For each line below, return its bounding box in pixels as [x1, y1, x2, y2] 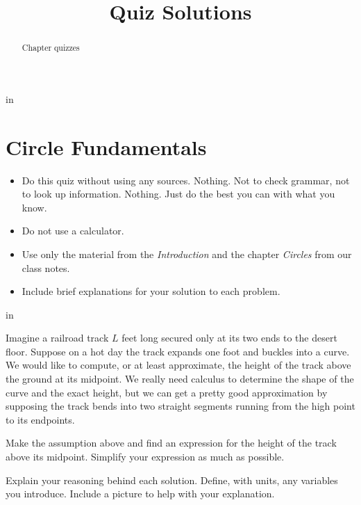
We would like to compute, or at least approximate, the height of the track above [6, 358, 351, 372]
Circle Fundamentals [6, 132, 207, 161]
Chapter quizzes [22, 42, 80, 54]
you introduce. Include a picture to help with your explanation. [6, 486, 275, 501]
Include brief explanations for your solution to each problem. [22, 284, 280, 298]
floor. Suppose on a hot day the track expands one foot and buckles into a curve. [6, 344, 350, 358]
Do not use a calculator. [22, 223, 124, 238]
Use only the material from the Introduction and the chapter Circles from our [22, 246, 352, 261]
